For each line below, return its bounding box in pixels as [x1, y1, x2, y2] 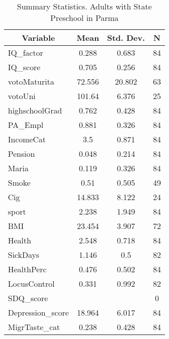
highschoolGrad [8, 105, 62, 116]
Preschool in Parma [50, 12, 119, 23]
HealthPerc [8, 263, 47, 275]
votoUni [8, 90, 36, 102]
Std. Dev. [107, 32, 145, 43]
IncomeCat [8, 133, 46, 145]
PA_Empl [8, 119, 44, 130]
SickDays [8, 249, 39, 260]
